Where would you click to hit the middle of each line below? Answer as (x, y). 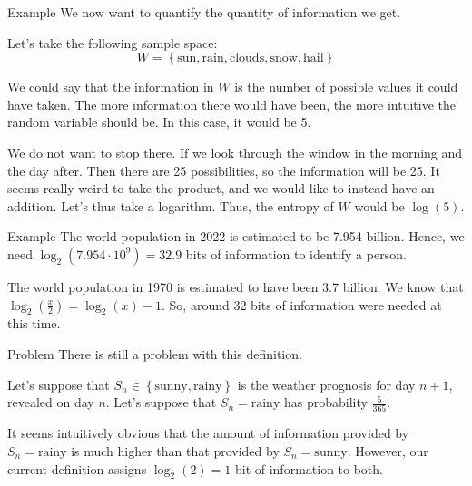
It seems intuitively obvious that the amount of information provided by (208, 433)
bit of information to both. (309, 468)
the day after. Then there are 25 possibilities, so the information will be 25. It (224, 170)
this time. (34, 323)
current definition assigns (77, 468)
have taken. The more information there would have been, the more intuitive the (232, 104)
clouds (247, 58)
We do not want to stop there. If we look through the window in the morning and (235, 152)
